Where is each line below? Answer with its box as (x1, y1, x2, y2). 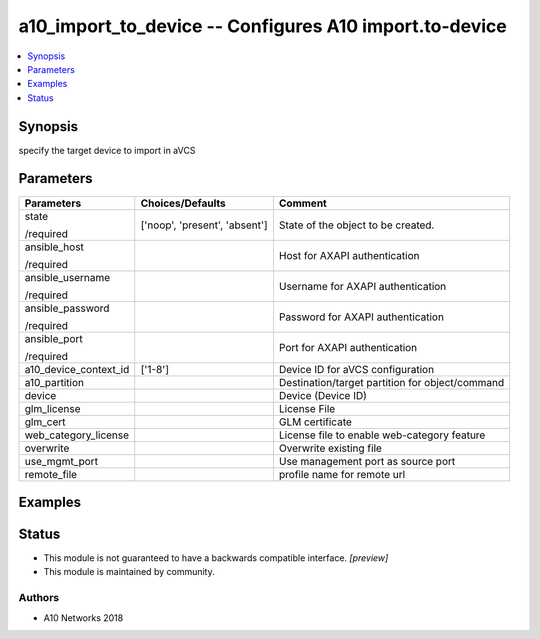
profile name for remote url (278, 467, 406, 481)
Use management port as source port (278, 454, 456, 468)
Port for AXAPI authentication (278, 340, 418, 354)
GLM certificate (278, 415, 352, 429)
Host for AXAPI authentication (278, 248, 420, 262)
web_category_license (24, 428, 130, 442)
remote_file (24, 467, 78, 481)
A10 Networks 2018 (43, 611, 124, 624)
